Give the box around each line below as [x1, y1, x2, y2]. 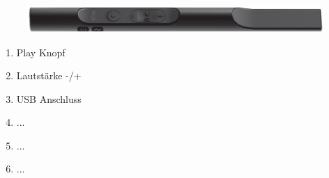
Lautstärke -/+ [16, 68, 82, 83]
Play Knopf [16, 44, 66, 59]
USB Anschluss [16, 91, 82, 106]
